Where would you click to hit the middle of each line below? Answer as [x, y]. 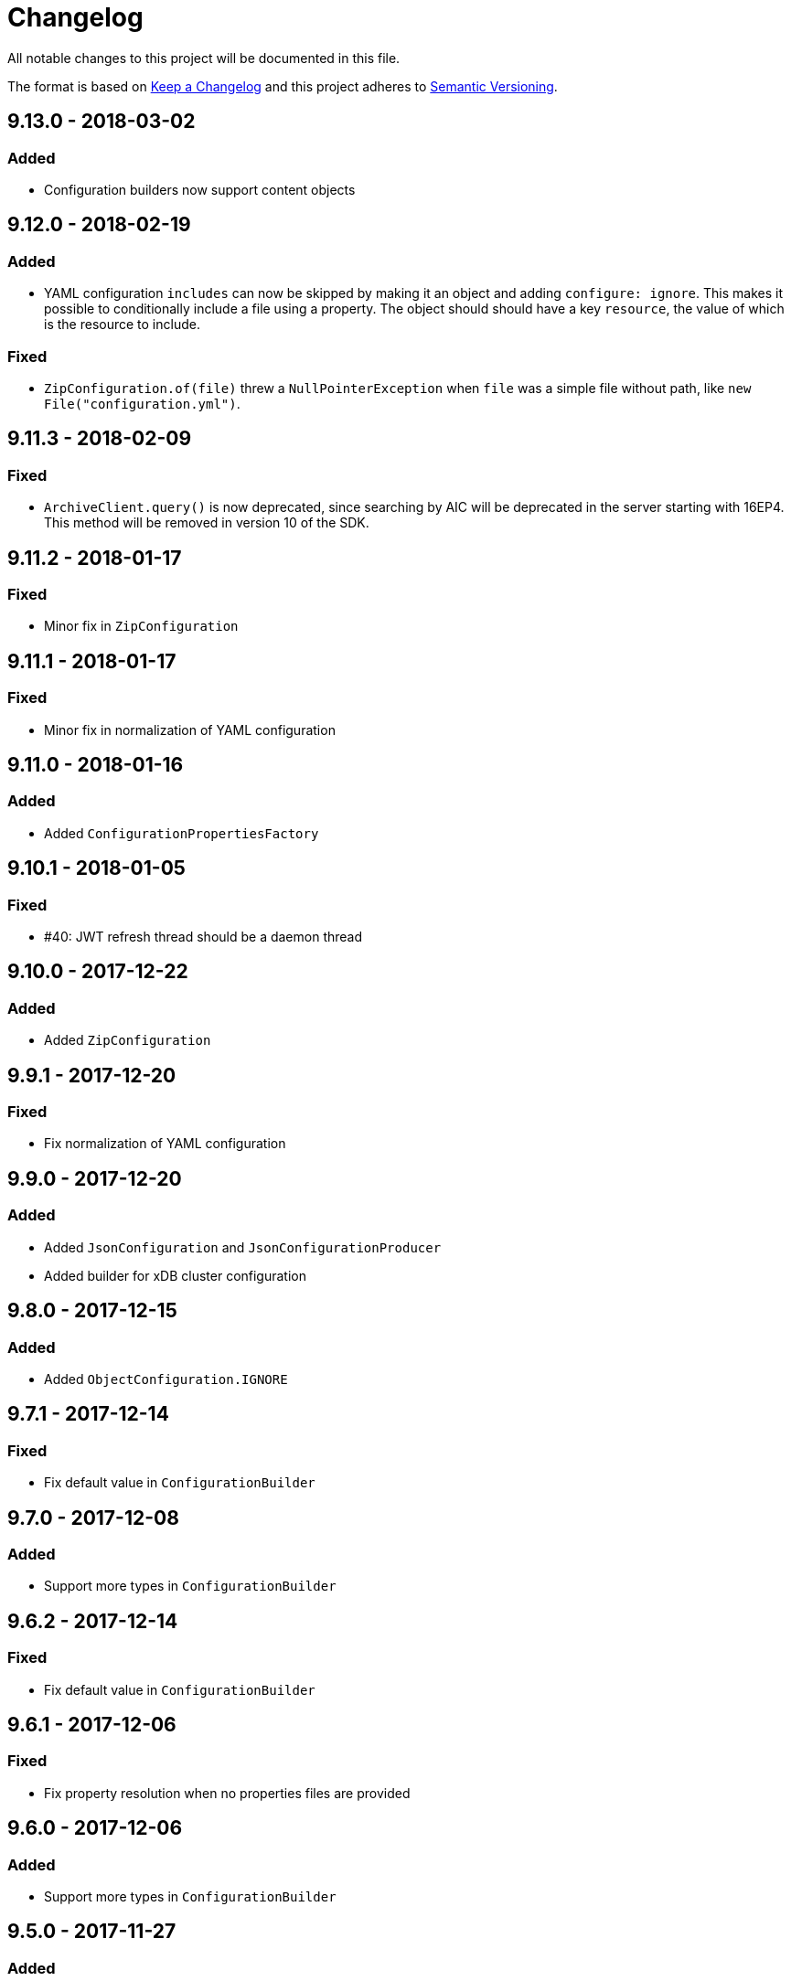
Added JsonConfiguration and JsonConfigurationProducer [243, 1247]
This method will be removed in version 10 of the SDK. [207, 523]
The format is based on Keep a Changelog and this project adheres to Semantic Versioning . [283, 86]
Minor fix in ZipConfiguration [141, 626]
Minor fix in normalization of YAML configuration [190, 730]
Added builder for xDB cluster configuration [176, 1275]
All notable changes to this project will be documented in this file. [204, 58]
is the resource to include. [122, 325]
